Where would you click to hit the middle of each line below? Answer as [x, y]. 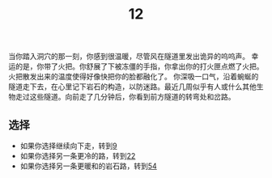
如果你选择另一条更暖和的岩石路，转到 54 [89, 166]
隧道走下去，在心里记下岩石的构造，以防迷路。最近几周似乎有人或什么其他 [132, 87]
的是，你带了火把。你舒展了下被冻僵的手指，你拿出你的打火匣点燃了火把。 [139, 66]
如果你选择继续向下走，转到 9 [68, 146]
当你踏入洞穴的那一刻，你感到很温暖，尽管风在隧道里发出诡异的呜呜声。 [129, 57]
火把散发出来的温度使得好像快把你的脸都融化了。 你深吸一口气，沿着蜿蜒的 [134, 77]
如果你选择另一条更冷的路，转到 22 [78, 156]
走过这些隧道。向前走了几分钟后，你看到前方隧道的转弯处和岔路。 [125, 97]
